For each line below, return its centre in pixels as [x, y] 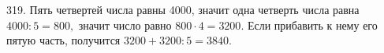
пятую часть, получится [63, 40]
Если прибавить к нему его [312, 25]
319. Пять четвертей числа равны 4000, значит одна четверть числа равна [183, 9]
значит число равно [125, 25]
